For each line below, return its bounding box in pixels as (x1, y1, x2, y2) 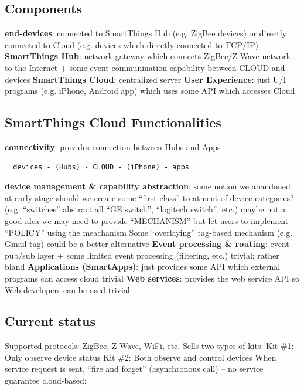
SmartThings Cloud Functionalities (5, 113, 221, 131)
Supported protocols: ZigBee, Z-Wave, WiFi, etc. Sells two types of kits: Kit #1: (5, 340, 294, 352)
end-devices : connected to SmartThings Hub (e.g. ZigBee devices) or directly (5, 27, 287, 39)
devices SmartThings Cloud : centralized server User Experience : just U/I (5, 73, 286, 85)
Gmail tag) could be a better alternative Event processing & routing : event (5, 238, 289, 250)
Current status (5, 312, 96, 330)
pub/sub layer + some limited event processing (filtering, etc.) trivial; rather (5, 249, 279, 261)
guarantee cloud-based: (5, 374, 87, 386)
